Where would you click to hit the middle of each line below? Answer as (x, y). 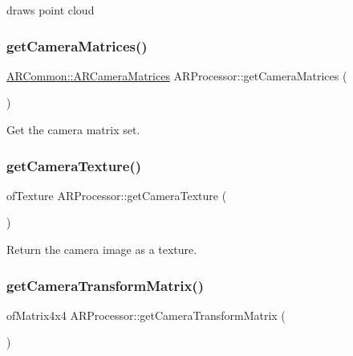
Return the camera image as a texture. (102, 249)
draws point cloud (51, 10)
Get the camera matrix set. (73, 129)
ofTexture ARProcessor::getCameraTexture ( (117, 195)
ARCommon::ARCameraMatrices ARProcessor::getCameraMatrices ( (177, 75)
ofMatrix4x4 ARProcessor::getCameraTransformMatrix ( (146, 315)
